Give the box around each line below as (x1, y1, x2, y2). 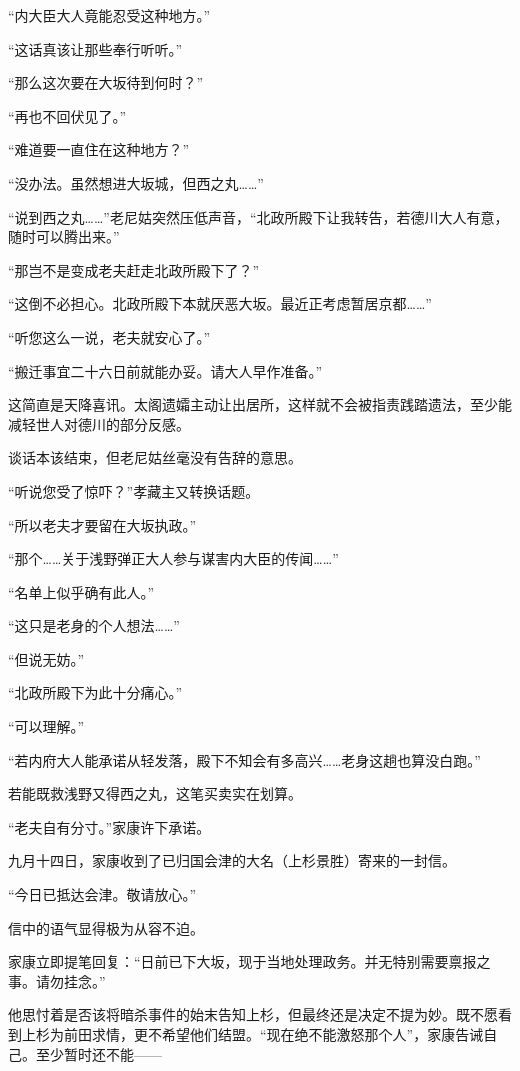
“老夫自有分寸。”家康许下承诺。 (8, 816, 211, 837)
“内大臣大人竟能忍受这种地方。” (8, 5, 211, 25)
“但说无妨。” (8, 648, 85, 669)
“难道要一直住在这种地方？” (8, 139, 190, 160)
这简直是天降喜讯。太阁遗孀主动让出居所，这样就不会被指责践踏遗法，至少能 (8, 394, 512, 415)
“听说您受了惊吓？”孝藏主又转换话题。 (8, 480, 260, 501)
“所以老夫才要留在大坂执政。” (8, 514, 197, 535)
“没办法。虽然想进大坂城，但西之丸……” (8, 172, 264, 193)
